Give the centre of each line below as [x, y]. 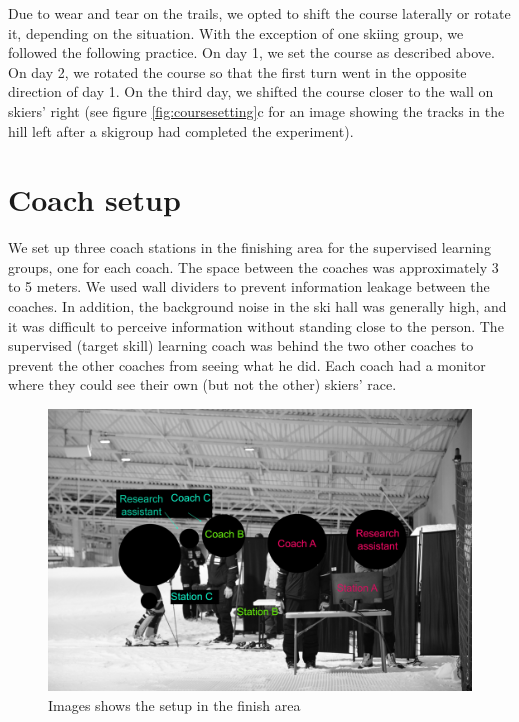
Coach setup [94, 199]
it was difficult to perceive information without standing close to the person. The [256, 325]
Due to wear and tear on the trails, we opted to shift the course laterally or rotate [259, 13]
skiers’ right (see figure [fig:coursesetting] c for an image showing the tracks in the [256, 110]
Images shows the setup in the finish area [174, 705]
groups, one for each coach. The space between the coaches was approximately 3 [253, 266]
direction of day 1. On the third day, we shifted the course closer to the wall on [251, 91]
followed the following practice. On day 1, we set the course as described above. [251, 52]
